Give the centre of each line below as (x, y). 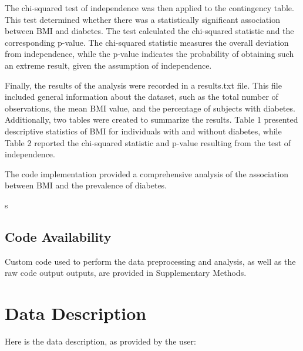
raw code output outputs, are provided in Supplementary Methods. (126, 273)
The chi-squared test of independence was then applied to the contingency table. (149, 8)
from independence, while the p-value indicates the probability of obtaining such (149, 54)
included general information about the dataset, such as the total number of (142, 97)
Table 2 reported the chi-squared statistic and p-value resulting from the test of (148, 142)
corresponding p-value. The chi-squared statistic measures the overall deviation (147, 42)
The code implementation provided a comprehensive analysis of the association (147, 173)
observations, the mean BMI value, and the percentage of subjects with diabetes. (150, 108)
